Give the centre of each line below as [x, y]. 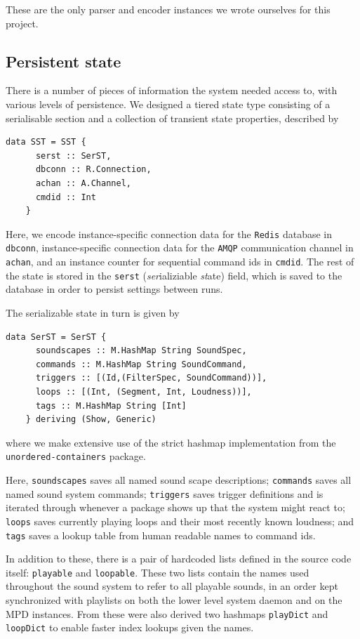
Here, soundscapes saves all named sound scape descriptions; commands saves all [179, 479]
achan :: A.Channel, [83, 183]
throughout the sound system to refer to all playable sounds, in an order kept [172, 586]
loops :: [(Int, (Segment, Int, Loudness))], [144, 391]
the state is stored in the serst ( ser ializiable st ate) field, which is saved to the [174, 275]
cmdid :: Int [66, 197]
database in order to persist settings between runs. [114, 289]
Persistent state [64, 61]
